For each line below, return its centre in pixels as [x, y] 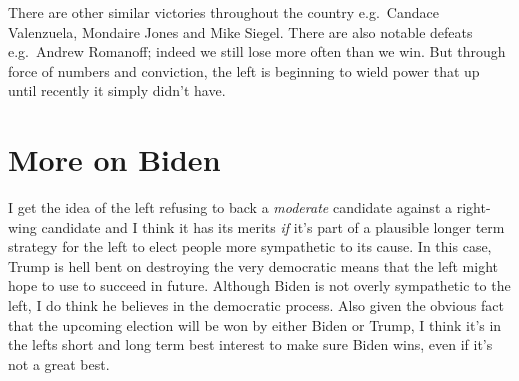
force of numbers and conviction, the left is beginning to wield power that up [244, 70]
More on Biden [114, 159]
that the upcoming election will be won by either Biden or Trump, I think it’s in [255, 324]
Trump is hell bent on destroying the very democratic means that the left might [253, 265]
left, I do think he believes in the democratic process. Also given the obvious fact [256, 305]
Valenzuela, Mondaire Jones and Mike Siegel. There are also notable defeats [240, 31]
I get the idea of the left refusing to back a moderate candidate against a [230, 207]
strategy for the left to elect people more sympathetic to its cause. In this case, [250, 246]
